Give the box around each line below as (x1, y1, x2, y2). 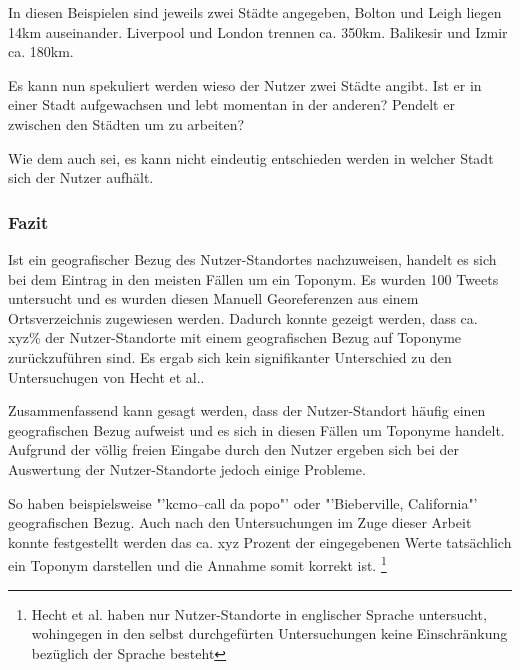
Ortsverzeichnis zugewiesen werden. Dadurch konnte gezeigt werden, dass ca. (8, 307, 478, 328)
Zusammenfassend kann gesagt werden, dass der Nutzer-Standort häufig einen (8, 400, 486, 421)
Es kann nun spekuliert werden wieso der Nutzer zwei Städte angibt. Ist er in (8, 74, 482, 95)
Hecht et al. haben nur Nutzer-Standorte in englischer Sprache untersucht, (31, 603, 487, 624)
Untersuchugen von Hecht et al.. (8, 366, 205, 387)
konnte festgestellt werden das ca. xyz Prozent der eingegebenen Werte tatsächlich (8, 531, 512, 552)
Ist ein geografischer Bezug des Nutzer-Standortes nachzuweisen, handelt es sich (8, 248, 497, 269)
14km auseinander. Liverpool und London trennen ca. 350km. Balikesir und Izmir (8, 21, 508, 42)
